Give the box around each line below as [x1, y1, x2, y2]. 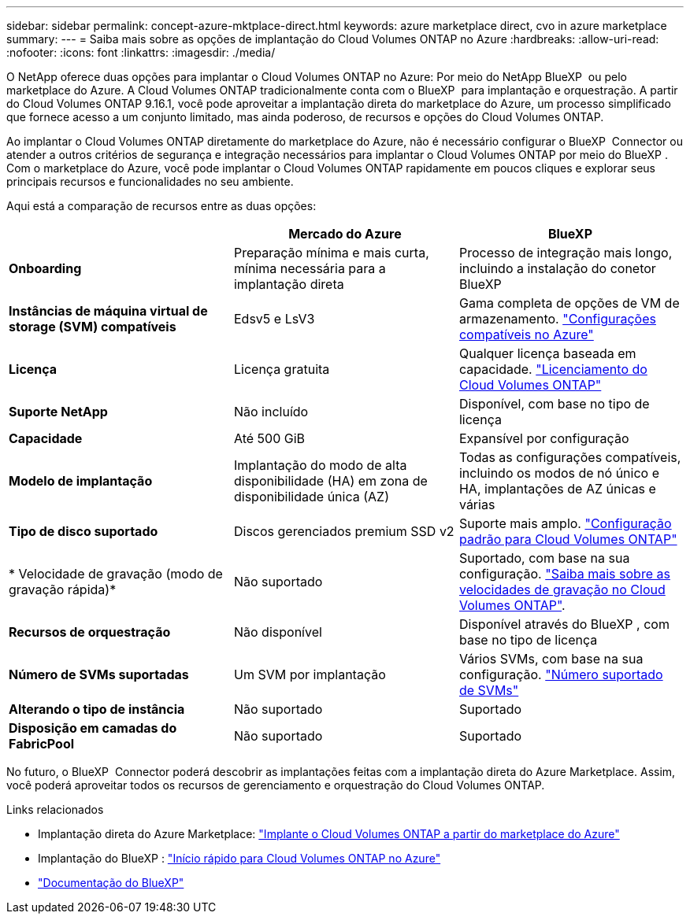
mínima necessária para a [233, 260, 386, 276]
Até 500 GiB [233, 430, 306, 446]
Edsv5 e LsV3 [233, 311, 315, 327]
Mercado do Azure [288, 226, 402, 242]
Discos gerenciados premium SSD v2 [233, 523, 454, 539]
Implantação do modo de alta [233, 457, 407, 473]
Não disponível [233, 624, 322, 640]
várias [458, 497, 495, 512]
